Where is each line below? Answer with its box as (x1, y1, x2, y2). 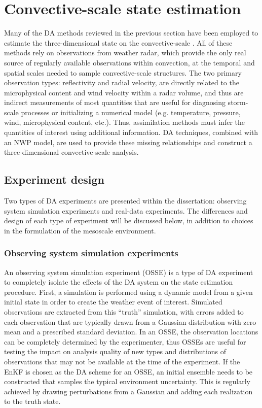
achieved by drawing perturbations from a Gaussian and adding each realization (4, 386, 253, 396)
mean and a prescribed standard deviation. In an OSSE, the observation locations (4, 326, 258, 337)
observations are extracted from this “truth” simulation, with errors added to (4, 307, 244, 317)
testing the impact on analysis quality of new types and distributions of (4, 346, 227, 357)
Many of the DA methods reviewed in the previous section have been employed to (4, 27, 258, 38)
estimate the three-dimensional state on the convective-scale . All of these (4, 37, 233, 48)
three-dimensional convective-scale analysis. (4, 147, 139, 157)
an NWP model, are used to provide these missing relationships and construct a (4, 137, 252, 147)
